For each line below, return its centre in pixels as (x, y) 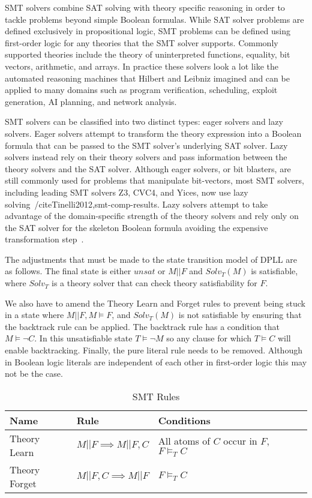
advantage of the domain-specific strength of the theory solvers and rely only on (152, 216)
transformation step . (44, 239)
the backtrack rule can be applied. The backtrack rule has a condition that (142, 326)
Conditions (184, 420)
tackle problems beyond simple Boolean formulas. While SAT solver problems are (154, 19)
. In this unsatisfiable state (83, 338)
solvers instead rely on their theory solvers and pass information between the (146, 157)
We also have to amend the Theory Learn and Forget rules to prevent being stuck (155, 303)
